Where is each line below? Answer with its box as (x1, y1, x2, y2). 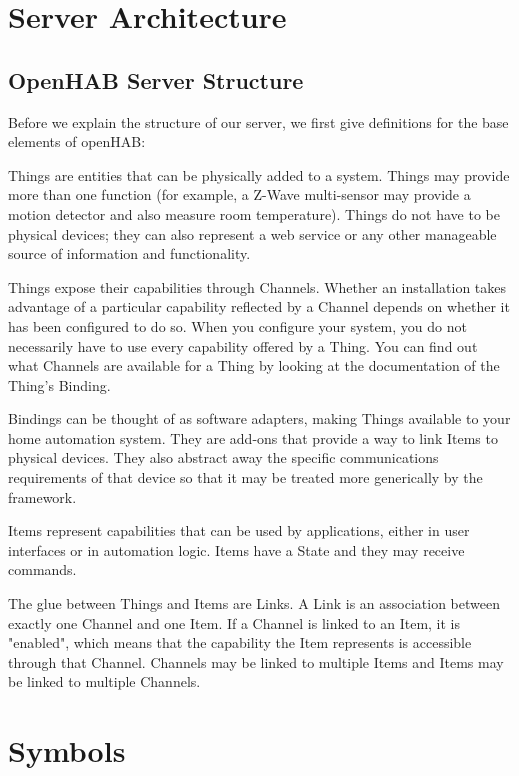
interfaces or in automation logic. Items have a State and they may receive (8, 539, 465, 560)
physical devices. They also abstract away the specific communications (8, 447, 439, 468)
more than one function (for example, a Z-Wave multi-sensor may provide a (8, 184, 471, 205)
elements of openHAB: (8, 131, 146, 152)
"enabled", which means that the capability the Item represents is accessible (8, 632, 472, 653)
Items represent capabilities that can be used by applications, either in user (8, 520, 470, 541)
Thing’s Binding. (8, 374, 111, 395)
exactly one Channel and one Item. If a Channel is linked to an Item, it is (8, 612, 461, 633)
